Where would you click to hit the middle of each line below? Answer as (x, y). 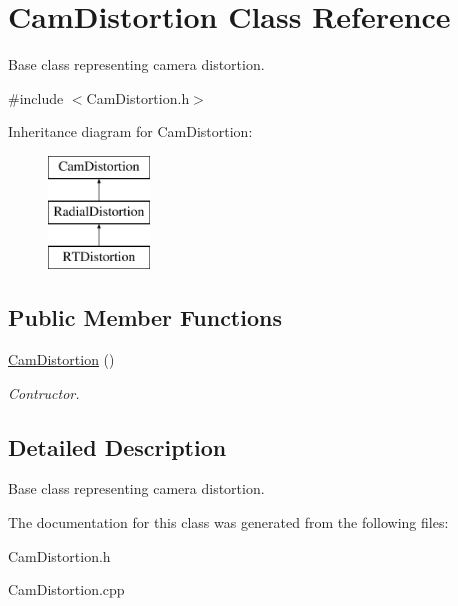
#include (36, 97)
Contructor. (44, 392)
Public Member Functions (145, 317)
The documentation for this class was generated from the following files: (228, 522)
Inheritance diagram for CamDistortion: (130, 131)
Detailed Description (117, 446)
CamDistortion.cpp (66, 589)
